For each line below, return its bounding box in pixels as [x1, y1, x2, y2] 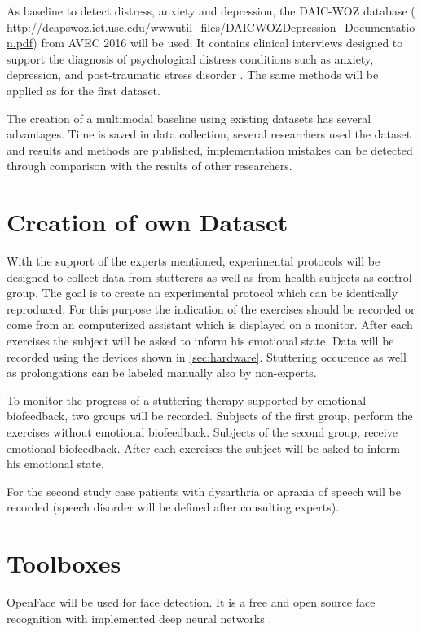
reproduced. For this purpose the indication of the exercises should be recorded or [7, 300, 415, 317]
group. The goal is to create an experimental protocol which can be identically [7, 284, 398, 301]
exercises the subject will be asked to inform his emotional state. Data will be [7, 332, 394, 349]
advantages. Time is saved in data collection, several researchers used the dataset [7, 125, 411, 143]
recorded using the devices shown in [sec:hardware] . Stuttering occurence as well [7, 348, 407, 365]
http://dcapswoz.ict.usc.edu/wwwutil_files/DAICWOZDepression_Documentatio [7, 18, 415, 35]
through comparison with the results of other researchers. [7, 157, 292, 174]
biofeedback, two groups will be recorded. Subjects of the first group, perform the [7, 407, 413, 424]
